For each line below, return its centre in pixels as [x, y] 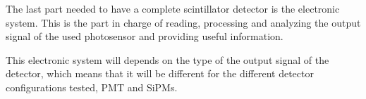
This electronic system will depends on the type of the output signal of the [167, 59]
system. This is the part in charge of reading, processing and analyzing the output [183, 22]
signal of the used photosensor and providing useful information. [145, 36]
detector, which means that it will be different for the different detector [160, 73]
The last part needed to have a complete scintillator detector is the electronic [173, 8]
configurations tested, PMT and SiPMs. [92, 87]
